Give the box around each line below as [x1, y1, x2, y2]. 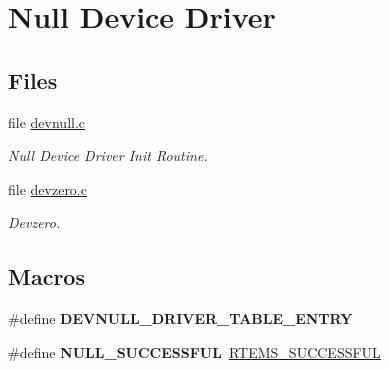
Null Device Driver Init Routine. [8, 145, 208, 166]
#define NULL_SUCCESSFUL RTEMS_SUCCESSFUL [8, 341, 381, 362]
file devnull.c [8, 111, 86, 132]
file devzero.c [8, 178, 87, 199]
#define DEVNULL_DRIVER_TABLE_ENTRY [8, 308, 353, 329]
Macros [8, 261, 85, 292]
